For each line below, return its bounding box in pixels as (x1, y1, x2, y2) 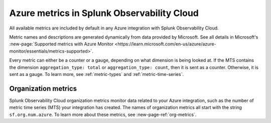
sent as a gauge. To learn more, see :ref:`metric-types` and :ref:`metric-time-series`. (9, 71, 184, 77)
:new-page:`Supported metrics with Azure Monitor (9, 41, 114, 47)
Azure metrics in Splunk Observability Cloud (9, 7, 199, 18)
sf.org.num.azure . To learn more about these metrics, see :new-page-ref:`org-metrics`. (9, 111, 197, 117)
